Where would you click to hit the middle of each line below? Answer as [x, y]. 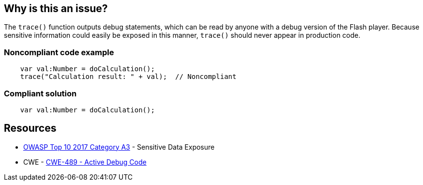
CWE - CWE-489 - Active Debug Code [85, 162]
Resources [30, 128]
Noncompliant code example [59, 52]
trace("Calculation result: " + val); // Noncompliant [128, 77]
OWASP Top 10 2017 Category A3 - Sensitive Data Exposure [119, 147]
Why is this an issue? [56, 8]
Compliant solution [40, 93]
